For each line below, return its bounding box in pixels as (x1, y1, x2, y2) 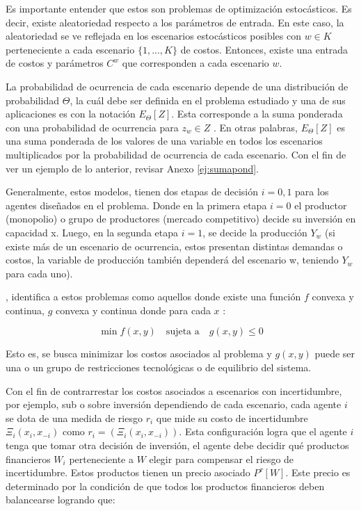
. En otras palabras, (214, 120, 298, 134)
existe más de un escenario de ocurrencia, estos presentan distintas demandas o (6, 238, 343, 253)
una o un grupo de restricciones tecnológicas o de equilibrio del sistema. (6, 360, 312, 375)
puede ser (314, 346, 355, 361)
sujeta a (166, 327, 200, 337)
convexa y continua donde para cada (56, 302, 211, 317)
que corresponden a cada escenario (122, 56, 269, 70)
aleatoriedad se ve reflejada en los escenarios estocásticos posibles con (6, 29, 302, 43)
